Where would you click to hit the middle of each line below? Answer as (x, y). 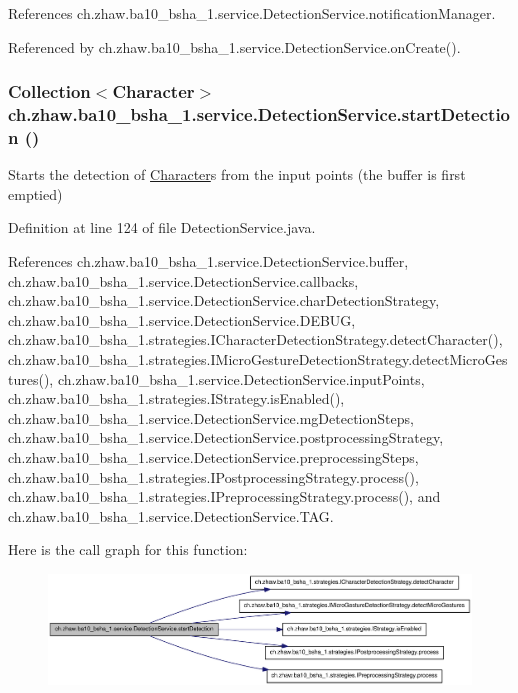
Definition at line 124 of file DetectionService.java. (162, 227)
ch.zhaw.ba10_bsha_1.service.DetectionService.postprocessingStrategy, (226, 437)
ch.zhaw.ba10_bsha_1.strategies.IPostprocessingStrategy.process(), (213, 476)
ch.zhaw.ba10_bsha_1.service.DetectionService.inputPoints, (241, 378)
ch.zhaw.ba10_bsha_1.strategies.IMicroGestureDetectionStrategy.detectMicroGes (258, 359)
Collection (49, 91)
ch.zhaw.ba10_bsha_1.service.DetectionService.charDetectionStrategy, (224, 300)
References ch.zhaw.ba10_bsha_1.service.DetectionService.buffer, (208, 261)
